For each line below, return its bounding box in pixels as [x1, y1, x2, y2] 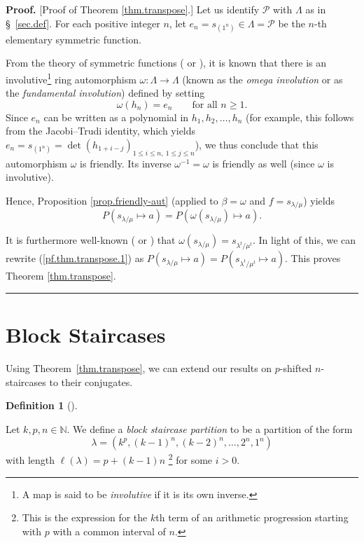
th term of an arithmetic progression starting [155, 510, 349, 525]
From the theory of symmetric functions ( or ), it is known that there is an [6, 55, 327, 70]
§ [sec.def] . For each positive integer [6, 15, 160, 30]
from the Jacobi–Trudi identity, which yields [6, 123, 196, 138]
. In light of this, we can [253, 233, 356, 247]
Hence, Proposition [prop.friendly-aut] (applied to [6, 193, 218, 207]
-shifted [279, 360, 312, 375]
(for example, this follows [246, 109, 354, 124]
